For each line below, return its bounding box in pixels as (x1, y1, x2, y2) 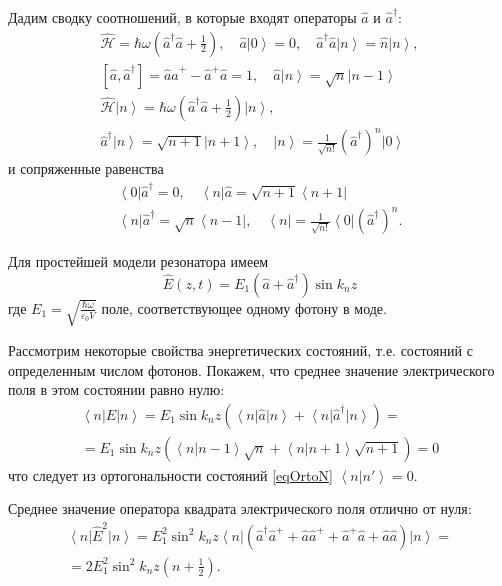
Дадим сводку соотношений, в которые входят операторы (8, 7, 357, 27)
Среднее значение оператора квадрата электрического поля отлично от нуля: (8, 498, 472, 519)
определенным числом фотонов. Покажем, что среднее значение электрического (8, 359, 495, 380)
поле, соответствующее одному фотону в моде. (101, 297, 387, 318)
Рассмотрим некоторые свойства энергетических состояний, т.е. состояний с (8, 339, 473, 360)
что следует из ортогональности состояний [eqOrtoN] (8, 464, 333, 485)
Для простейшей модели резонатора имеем (8, 251, 269, 272)
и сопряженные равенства (8, 158, 164, 179)
